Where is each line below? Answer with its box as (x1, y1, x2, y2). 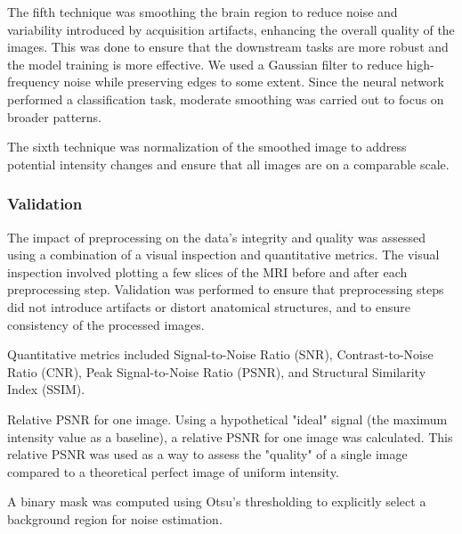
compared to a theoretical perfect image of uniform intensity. (7, 462, 339, 481)
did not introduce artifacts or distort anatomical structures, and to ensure (7, 297, 410, 316)
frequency (7, 72, 60, 91)
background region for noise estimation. (7, 509, 223, 528)
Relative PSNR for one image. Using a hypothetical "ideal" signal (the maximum (7, 409, 448, 428)
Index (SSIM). (7, 380, 85, 398)
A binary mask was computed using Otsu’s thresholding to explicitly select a (7, 492, 426, 511)
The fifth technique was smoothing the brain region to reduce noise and (7, 3, 398, 21)
